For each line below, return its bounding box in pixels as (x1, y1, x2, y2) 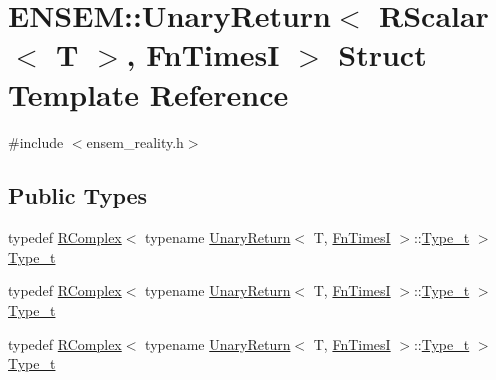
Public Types (8, 180, 148, 211)
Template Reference (8, 73, 289, 114)
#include (8, 131, 64, 152)
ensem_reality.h (86, 131, 184, 152)
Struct (338, 34, 427, 75)
